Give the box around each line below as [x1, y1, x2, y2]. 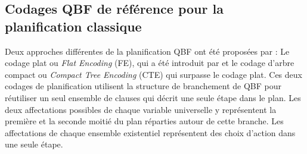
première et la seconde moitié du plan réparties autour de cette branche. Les [5, 115, 284, 127]
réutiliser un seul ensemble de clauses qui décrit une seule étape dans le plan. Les [5, 91, 301, 103]
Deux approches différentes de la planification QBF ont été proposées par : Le [5, 45, 290, 57]
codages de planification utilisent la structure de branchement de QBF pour [5, 80, 281, 92]
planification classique [5, 17, 142, 35]
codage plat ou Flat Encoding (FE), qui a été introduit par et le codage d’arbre [5, 56, 294, 69]
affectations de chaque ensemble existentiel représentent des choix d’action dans [5, 126, 296, 139]
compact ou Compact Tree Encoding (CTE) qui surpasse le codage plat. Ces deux [5, 68, 302, 80]
